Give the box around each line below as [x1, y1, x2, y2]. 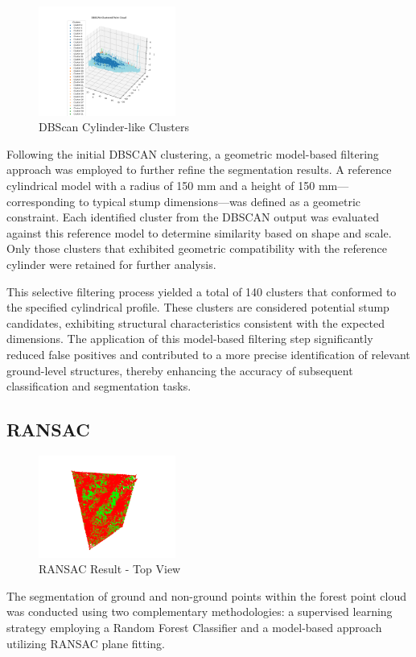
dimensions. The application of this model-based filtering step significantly [6, 330, 373, 347]
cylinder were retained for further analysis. [6, 256, 216, 273]
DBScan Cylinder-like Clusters [39, 118, 189, 135]
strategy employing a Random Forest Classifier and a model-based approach [6, 619, 382, 636]
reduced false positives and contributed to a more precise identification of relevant [6, 345, 410, 362]
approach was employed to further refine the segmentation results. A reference [6, 161, 392, 178]
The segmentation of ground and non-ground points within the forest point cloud [6, 587, 407, 604]
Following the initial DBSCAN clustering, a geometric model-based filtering [6, 145, 379, 162]
